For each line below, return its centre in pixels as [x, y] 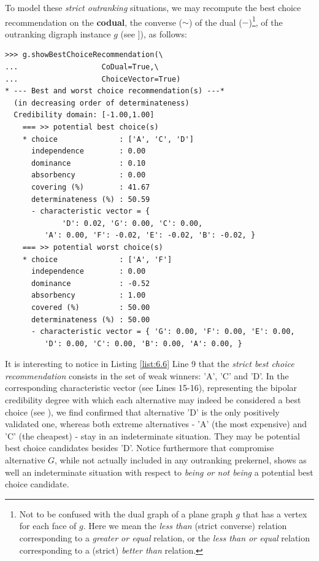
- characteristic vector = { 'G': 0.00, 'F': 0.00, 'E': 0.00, [163, 332]
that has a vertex [275, 513]
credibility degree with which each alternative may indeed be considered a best [153, 400]
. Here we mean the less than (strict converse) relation [185, 526]
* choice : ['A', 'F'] [97, 259]
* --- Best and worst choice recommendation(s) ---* [115, 91]
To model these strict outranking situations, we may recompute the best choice [153, 7]
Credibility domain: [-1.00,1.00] [84, 115]
